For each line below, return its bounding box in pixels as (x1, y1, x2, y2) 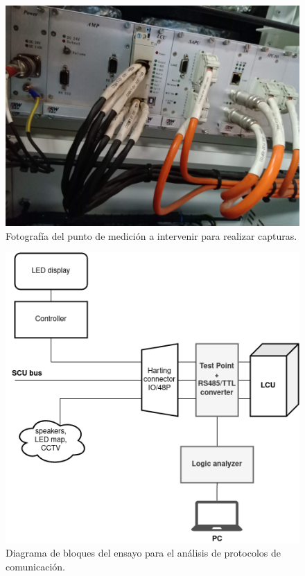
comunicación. (6, 559, 65, 574)
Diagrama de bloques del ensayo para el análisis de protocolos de (6, 546, 281, 560)
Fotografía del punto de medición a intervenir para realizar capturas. (6, 228, 297, 243)
